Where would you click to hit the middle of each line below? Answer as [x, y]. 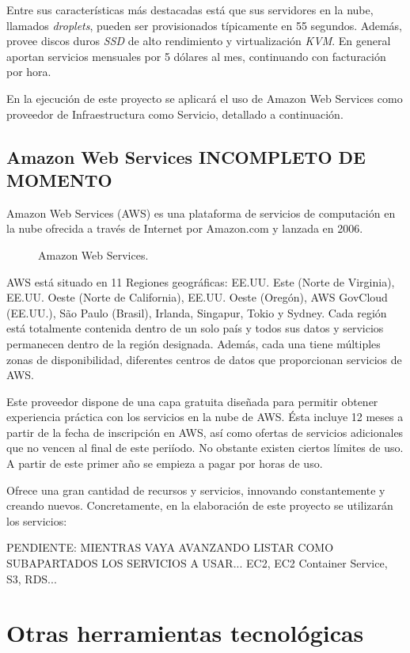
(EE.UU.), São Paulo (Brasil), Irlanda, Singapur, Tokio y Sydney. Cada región [197, 312]
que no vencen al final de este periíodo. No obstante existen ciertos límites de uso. [205, 448]
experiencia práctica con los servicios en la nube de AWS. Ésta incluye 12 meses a [205, 417]
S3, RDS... [32, 578]
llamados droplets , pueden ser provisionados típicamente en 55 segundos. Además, [204, 25]
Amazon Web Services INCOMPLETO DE [186, 156]
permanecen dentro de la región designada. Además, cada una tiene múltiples [194, 343]
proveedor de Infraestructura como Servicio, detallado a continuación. [175, 114]
